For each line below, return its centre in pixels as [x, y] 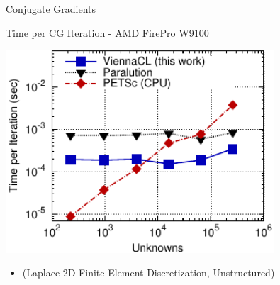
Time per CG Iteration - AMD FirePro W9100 [107, 32]
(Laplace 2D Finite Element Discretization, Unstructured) [149, 273]
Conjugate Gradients [51, 9]
